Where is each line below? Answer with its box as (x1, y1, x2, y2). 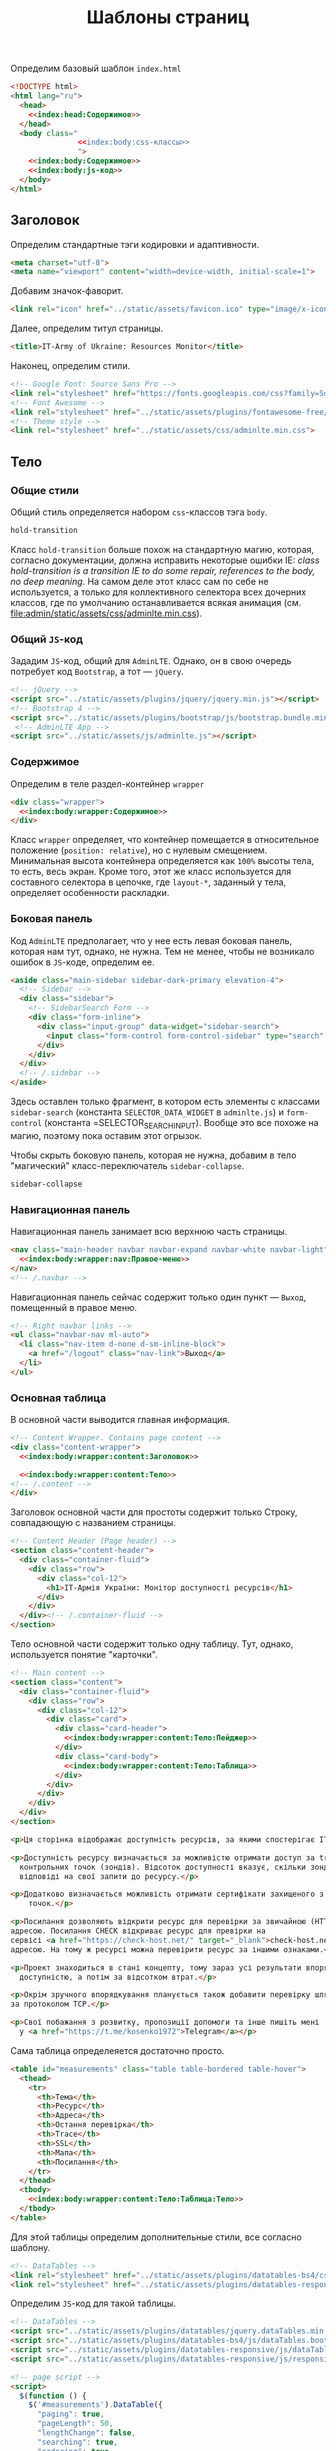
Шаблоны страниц (86, 6, 250, 29)
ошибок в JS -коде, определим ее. (10, 956, 155, 968)
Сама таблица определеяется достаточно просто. (10, 2044, 225, 2056)
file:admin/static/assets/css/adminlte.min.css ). (10, 607, 203, 619)
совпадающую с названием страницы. (10, 1517, 177, 1529)
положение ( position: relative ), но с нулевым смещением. (10, 844, 268, 856)
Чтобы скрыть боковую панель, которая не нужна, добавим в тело (10, 1149, 297, 1161)
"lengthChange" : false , (36, 2428, 137, 2438)
